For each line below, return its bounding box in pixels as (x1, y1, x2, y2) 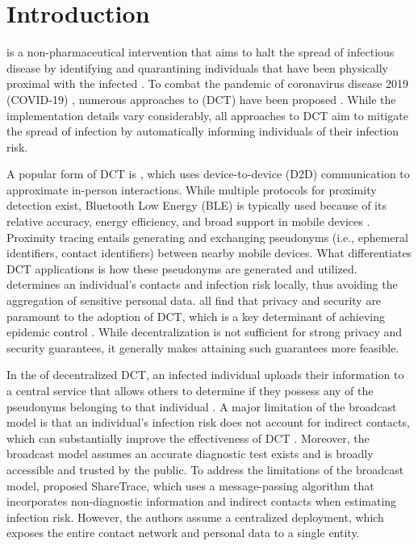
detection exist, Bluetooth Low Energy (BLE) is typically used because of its (6, 197, 387, 214)
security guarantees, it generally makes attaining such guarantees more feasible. (6, 339, 399, 356)
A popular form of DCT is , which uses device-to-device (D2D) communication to (6, 165, 410, 182)
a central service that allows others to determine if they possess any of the (6, 382, 374, 398)
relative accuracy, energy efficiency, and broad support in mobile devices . (6, 213, 370, 230)
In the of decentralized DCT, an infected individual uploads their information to (6, 366, 404, 383)
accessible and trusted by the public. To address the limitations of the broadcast (6, 461, 404, 477)
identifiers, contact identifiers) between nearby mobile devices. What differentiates (6, 244, 412, 261)
